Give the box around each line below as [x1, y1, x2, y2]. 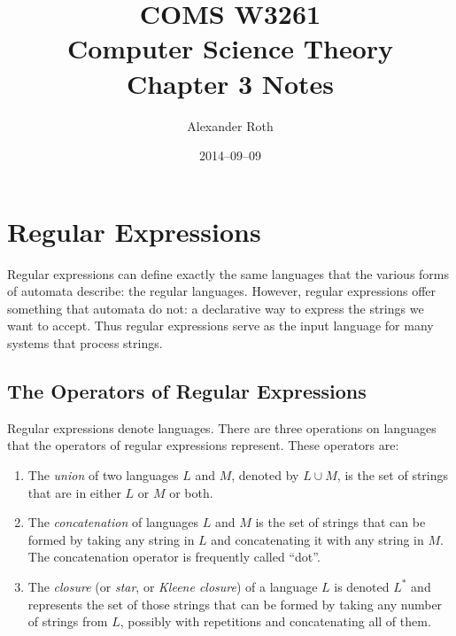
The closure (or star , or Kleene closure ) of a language [27, 577, 318, 595]
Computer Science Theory [66, 30, 394, 66]
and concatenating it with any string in [211, 530, 424, 548]
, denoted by [231, 465, 299, 484]
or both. [169, 483, 213, 501]
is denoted [334, 577, 390, 595]
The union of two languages [27, 465, 179, 484]
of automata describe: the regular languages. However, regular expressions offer [7, 282, 437, 300]
